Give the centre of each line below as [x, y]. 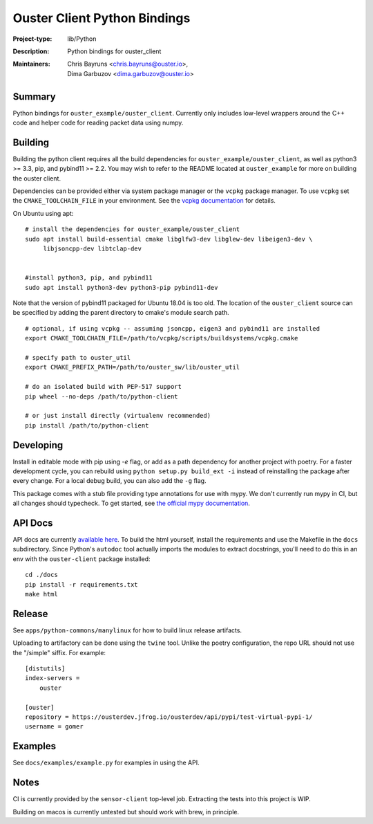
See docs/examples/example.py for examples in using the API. [106, 763]
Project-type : [32, 39]
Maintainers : [32, 64]
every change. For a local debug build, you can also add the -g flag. [109, 481]
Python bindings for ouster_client [114, 51]
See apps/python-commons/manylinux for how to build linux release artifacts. [127, 630]
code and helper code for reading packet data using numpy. [98, 123]
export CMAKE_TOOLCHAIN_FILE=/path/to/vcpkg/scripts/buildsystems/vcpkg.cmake [162, 338]
